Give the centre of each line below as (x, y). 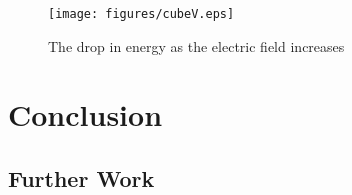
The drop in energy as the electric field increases (196, 45)
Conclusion (85, 114)
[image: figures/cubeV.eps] (141, 14)
